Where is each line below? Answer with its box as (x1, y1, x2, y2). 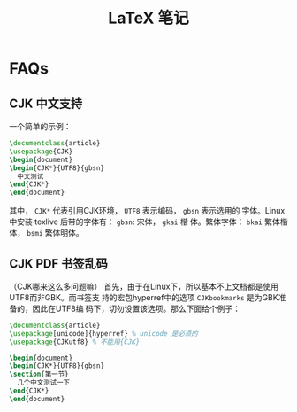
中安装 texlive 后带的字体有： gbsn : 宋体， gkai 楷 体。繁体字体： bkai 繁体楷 (9, 216, 288, 227)
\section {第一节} (9, 369, 69, 379)
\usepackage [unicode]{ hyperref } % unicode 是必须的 (9, 329, 199, 338)
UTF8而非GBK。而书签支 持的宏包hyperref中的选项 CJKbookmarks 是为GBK (9, 292, 278, 302)
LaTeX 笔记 (108, 8, 189, 28)
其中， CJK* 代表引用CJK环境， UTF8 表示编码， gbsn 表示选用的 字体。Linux (9, 206, 286, 216)
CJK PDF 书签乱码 (9, 256, 108, 271)
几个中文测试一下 (17, 378, 71, 387)
